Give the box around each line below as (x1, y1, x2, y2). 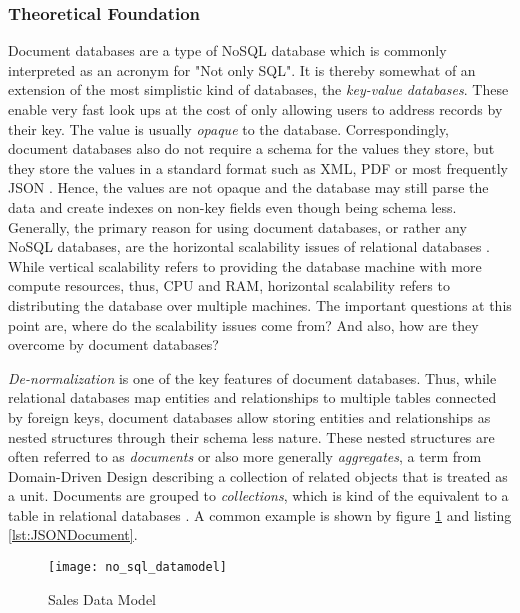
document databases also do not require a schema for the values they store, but (8, 138, 495, 159)
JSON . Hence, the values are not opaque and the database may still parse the (8, 177, 489, 198)
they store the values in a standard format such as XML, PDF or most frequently (8, 157, 508, 178)
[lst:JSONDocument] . (8, 524, 138, 545)
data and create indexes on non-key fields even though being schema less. (8, 196, 457, 217)
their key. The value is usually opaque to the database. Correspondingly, (8, 118, 450, 139)
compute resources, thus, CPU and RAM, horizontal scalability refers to (8, 275, 450, 296)
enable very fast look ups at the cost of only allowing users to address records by (8, 99, 503, 119)
